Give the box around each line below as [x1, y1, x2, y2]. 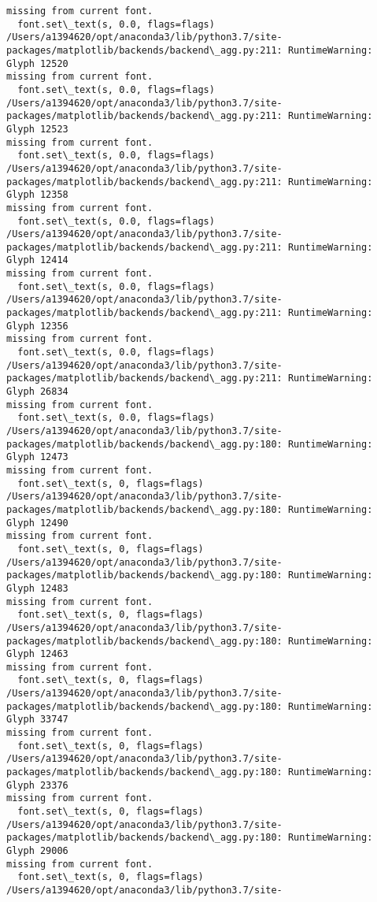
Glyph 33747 [6, 714, 68, 726]
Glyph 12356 [6, 320, 68, 332]
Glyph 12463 [6, 648, 68, 660]
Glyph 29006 [6, 845, 68, 856]
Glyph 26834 [6, 386, 68, 398]
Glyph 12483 [6, 582, 68, 594]
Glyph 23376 [6, 779, 68, 791]
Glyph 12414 [6, 254, 68, 266]
